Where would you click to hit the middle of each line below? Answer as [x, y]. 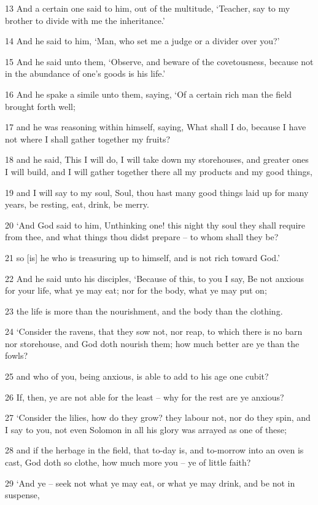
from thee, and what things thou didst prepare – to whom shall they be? [142, 237]
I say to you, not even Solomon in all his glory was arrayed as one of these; [146, 429]
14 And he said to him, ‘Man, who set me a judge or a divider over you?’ [142, 41]
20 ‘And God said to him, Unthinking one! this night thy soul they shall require [155, 225]
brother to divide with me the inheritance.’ [85, 20]
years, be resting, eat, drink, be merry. [77, 204]
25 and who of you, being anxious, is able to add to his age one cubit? [137, 376]
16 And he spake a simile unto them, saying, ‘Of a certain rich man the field [148, 94]
